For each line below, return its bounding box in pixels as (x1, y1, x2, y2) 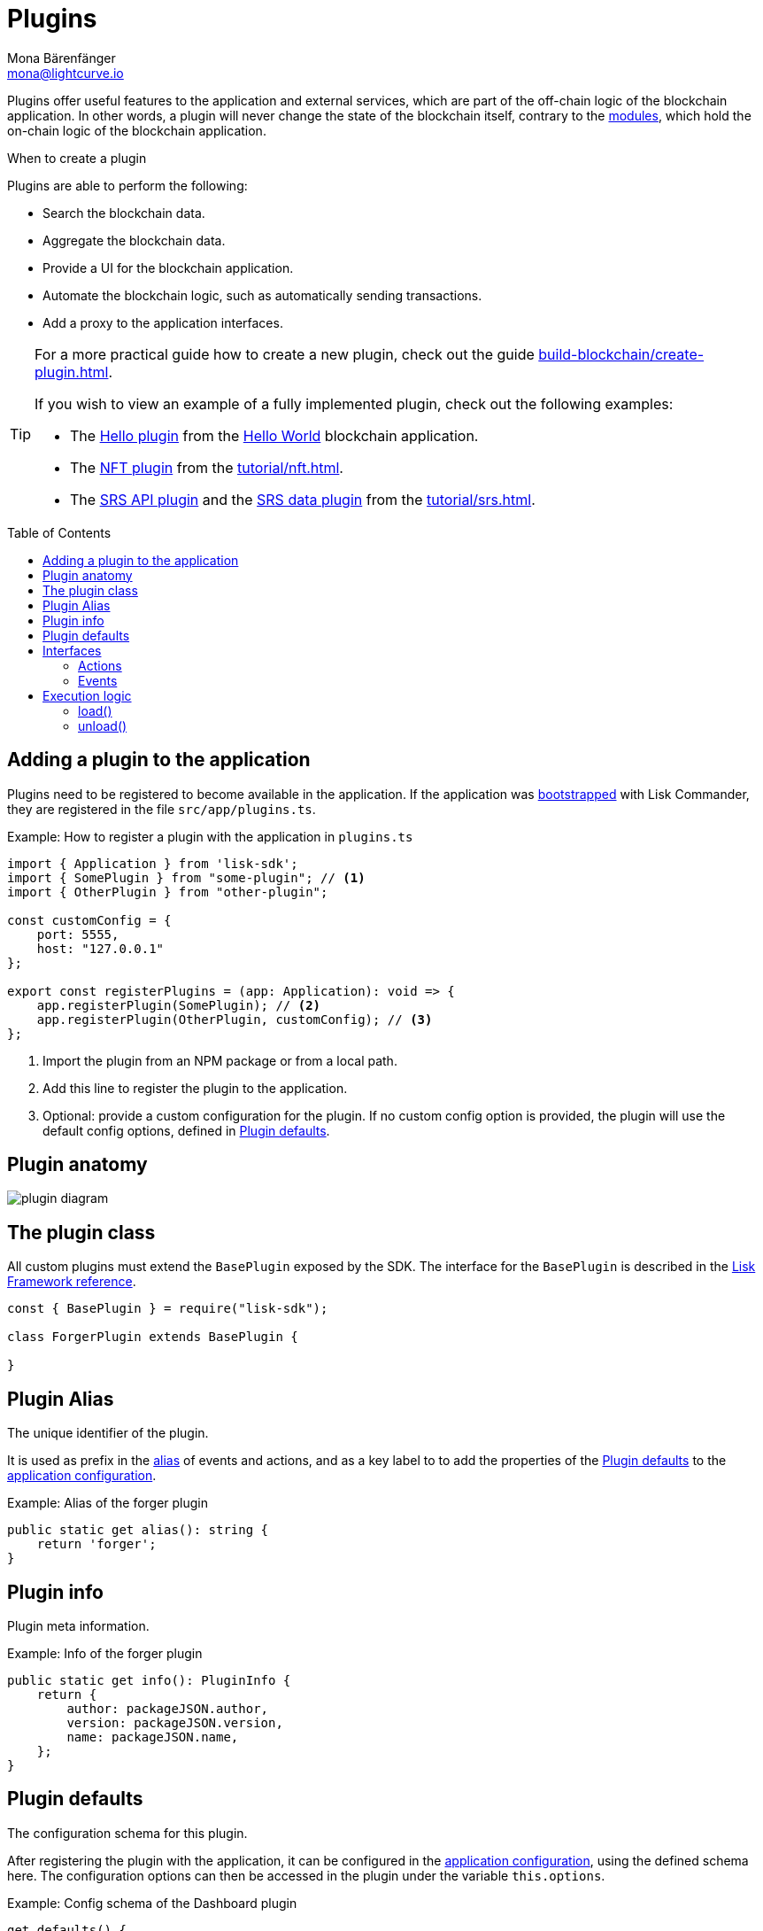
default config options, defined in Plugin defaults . (42, 1122, 330, 1138)
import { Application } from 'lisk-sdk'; (7, 856, 298, 871)
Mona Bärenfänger (7, 50, 116, 66)
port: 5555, (36, 927, 119, 942)
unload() (78, 717, 127, 733)
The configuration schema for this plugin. (7, 1825, 248, 1841)
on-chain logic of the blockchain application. (7, 122, 266, 138)
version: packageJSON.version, (66, 1715, 283, 1730)
